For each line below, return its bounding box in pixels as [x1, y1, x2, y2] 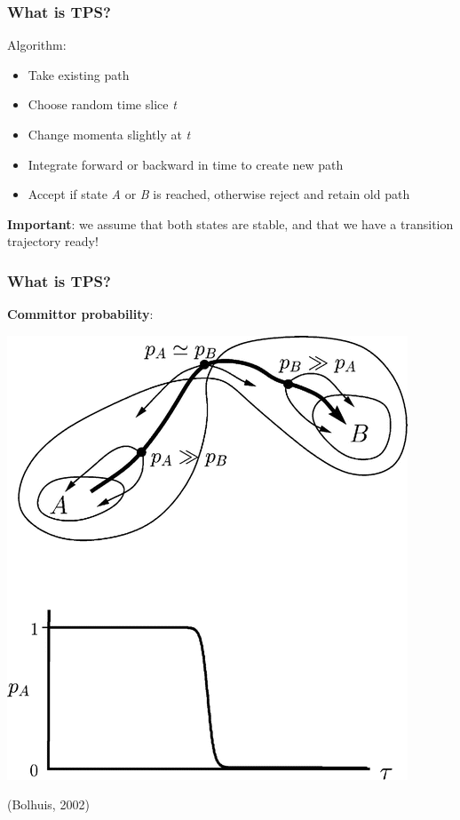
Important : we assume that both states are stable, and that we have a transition [7, 214, 454, 233]
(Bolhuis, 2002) [7, 795, 90, 814]
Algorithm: [7, 36, 67, 54]
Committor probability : [7, 305, 154, 323]
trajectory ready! [7, 232, 99, 251]
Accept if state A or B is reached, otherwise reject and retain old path [28, 185, 410, 203]
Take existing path [28, 65, 130, 84]
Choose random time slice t [28, 95, 177, 114]
